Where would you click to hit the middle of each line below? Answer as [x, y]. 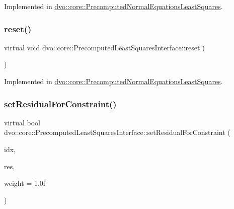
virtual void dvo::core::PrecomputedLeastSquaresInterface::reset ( [105, 47]
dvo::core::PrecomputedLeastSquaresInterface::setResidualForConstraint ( [117, 132]
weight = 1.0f [25, 183]
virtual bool [22, 122]
